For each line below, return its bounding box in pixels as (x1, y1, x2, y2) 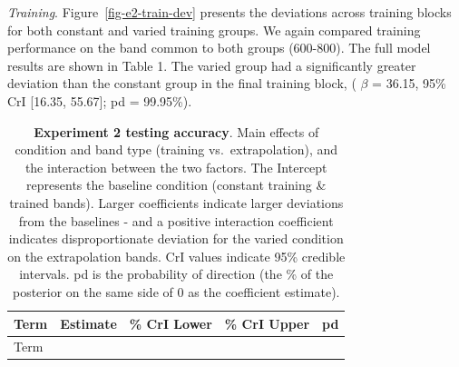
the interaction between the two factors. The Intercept (24, 157, 327, 176)
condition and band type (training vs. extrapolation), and (15, 140, 338, 159)
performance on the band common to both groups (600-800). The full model (7, 38, 431, 57)
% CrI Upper (224, 313, 310, 332)
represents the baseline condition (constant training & (26, 175, 327, 194)
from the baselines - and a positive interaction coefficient (18, 211, 334, 230)
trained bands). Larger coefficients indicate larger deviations (9, 193, 344, 212)
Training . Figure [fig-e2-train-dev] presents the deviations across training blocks (7, 3, 452, 21)
